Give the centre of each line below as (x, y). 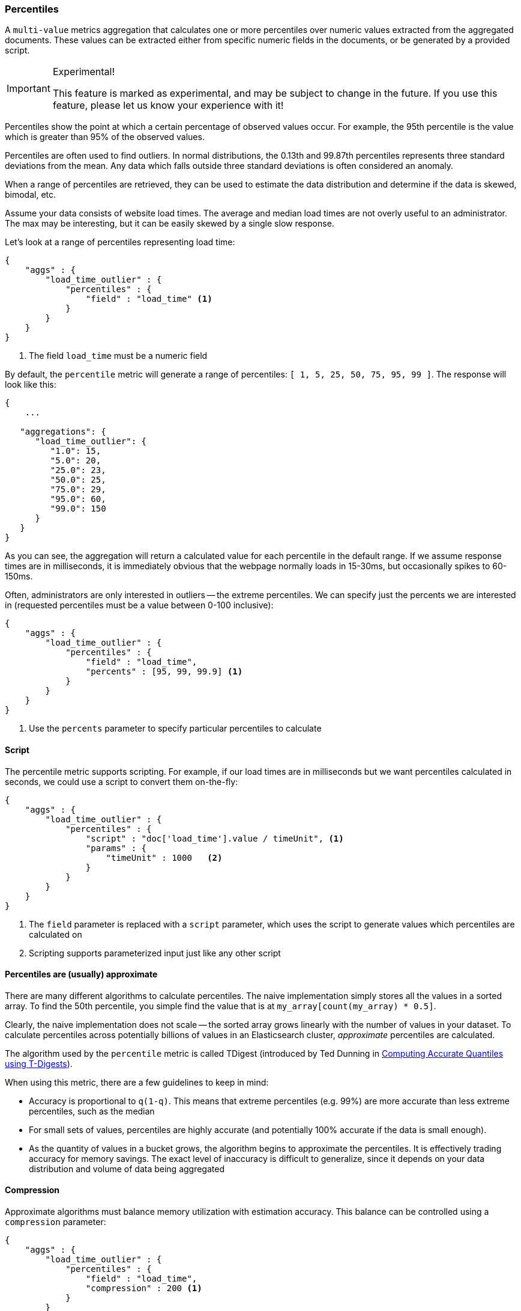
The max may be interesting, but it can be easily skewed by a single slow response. (170, 224)
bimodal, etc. (31, 195)
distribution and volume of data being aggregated (127, 1169)
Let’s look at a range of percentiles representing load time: (120, 242)
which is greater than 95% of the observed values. (105, 137)
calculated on (56, 934)
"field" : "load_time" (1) (149, 299)
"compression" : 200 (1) (144, 1288)
